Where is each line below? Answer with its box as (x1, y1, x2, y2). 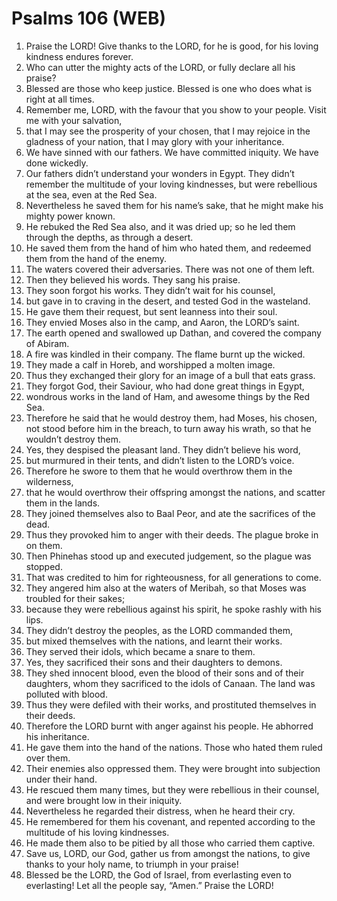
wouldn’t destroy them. (25, 433, 121, 445)
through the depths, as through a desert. (25, 231, 194, 243)
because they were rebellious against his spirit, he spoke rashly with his (25, 603, 323, 615)
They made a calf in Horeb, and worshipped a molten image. (25, 358, 276, 371)
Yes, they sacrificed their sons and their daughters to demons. (25, 656, 283, 668)
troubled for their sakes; (25, 592, 126, 604)
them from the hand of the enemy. (25, 252, 168, 264)
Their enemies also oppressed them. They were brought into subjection (25, 762, 321, 774)
